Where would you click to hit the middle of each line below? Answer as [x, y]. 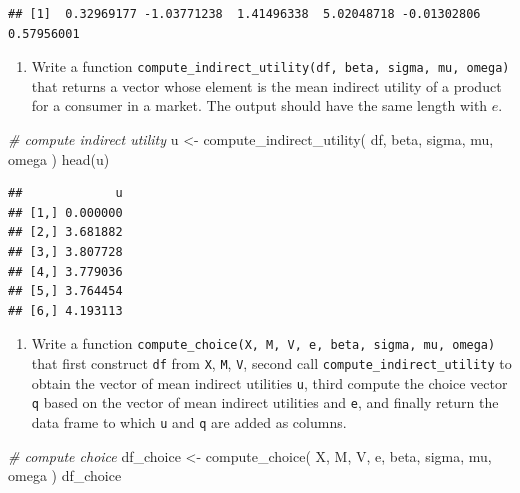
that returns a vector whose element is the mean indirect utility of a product [266, 85]
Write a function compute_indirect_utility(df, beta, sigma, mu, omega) [270, 66]
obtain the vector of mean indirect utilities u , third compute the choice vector [269, 382]
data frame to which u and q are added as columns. [189, 422]
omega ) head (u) [59, 158]
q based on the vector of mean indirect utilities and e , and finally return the [265, 402]
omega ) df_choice [65, 475]
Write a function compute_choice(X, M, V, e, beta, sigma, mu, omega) [263, 343]
